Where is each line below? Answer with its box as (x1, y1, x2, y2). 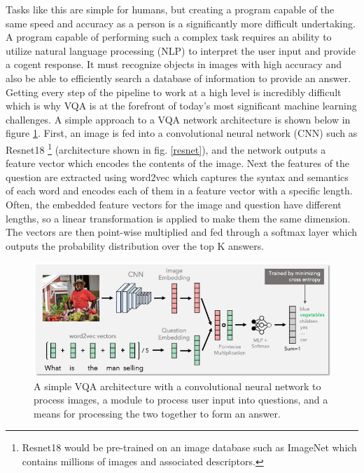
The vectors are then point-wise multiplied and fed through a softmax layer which (6, 225, 358, 239)
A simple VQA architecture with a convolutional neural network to (34, 378, 321, 393)
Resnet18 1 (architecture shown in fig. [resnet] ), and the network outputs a (6, 140, 326, 156)
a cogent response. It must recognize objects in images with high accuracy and (6, 57, 342, 72)
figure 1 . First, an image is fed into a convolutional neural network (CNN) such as (6, 126, 358, 140)
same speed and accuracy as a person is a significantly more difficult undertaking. (6, 15, 356, 30)
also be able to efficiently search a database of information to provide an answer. (6, 70, 351, 85)
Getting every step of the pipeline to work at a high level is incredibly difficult (6, 84, 342, 99)
